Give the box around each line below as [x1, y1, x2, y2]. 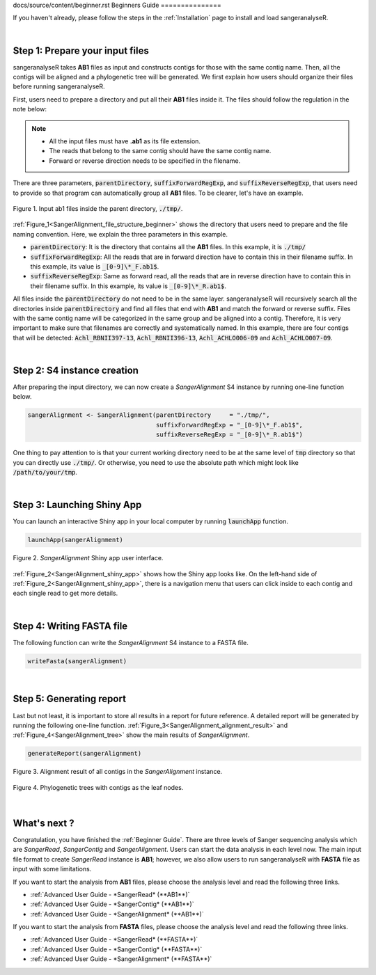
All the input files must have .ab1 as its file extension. [49, 137, 201, 145]
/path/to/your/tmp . [13, 468, 78, 476]
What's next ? [13, 817, 75, 829]
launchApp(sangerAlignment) [27, 536, 123, 544]
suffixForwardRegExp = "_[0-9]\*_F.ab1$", [155, 421, 303, 429]
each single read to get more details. [13, 589, 118, 598]
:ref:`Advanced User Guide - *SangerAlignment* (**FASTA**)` [30, 955, 212, 963]
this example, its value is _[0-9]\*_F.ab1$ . [30, 262, 159, 271]
